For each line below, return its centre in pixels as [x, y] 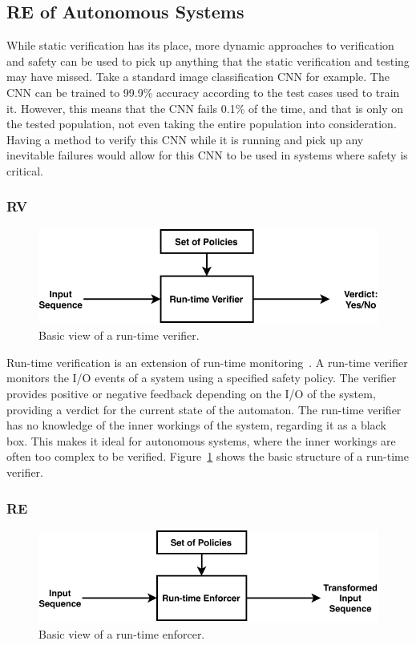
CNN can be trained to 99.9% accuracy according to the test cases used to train [203, 92]
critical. [25, 170]
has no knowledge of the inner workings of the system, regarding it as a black [196, 425]
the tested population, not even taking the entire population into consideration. [202, 124]
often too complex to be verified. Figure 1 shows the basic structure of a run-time [208, 456]
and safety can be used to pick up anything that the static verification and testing [208, 60]
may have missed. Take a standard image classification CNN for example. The [198, 77]
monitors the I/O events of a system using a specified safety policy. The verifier [202, 378]
